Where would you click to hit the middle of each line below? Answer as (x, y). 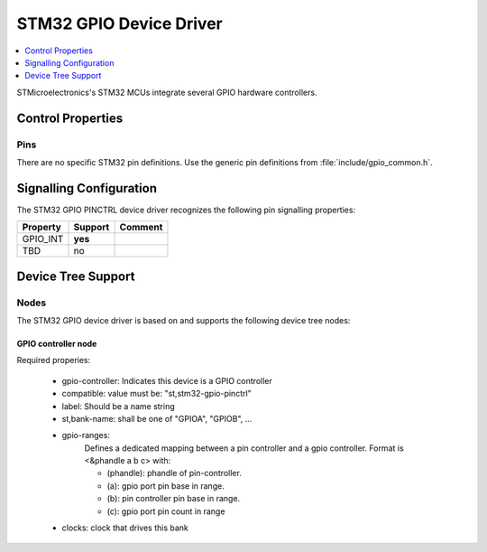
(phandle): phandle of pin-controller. (175, 473)
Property (42, 228)
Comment (141, 228)
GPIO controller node (57, 343)
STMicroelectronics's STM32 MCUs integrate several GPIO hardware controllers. (167, 92)
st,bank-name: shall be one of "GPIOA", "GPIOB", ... (157, 418)
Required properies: (54, 360)
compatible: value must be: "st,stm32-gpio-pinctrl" (156, 394)
